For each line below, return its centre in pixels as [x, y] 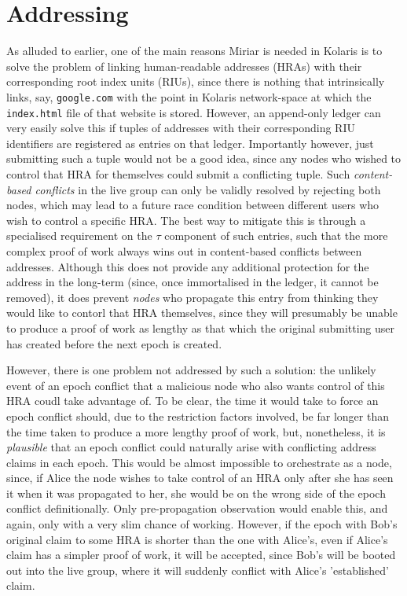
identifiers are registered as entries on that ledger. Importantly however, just [190, 143]
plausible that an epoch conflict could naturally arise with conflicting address [191, 447]
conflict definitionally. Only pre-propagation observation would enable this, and [197, 508]
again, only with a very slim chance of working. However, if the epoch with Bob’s [202, 524]
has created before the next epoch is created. [114, 343]
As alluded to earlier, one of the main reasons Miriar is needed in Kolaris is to [194, 51]
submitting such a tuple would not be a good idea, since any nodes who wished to [204, 158]
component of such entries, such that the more [276, 235]
